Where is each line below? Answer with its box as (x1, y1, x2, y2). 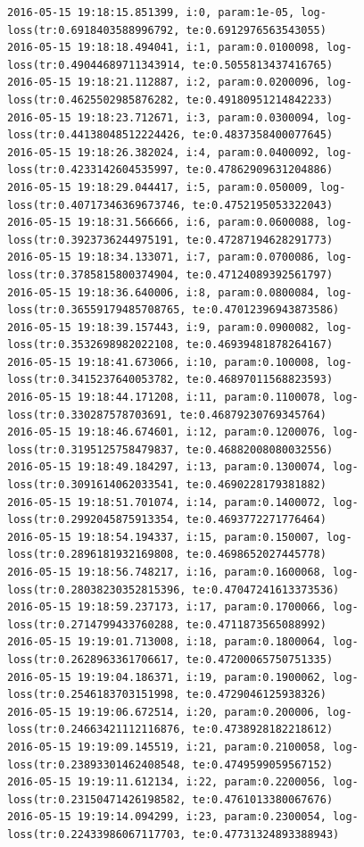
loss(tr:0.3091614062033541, (7, 478, 180, 492)
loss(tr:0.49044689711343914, (7, 58, 186, 71)
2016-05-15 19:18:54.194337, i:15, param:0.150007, (7, 530, 320, 544)
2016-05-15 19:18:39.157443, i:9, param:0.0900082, (7, 320, 320, 334)
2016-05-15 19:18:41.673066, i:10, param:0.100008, (7, 355, 320, 369)
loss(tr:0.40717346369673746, (7, 198, 186, 212)
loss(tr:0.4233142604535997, (7, 163, 180, 177)
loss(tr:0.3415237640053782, (7, 373, 180, 386)
